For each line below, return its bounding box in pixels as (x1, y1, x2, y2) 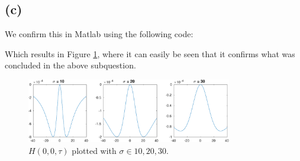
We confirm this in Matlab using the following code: (5, 28, 193, 40)
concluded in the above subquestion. (5, 59, 136, 71)
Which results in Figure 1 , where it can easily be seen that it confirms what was (5, 47, 295, 60)
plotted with (72, 144, 117, 156)
